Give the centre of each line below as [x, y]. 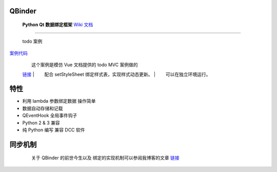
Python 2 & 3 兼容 [41, 123]
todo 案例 [32, 42]
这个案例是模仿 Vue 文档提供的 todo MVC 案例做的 [85, 65]
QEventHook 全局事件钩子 [50, 116]
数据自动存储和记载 [43, 108]
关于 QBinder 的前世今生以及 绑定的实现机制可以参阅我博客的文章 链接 [105, 158]
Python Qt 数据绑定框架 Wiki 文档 [58, 25]
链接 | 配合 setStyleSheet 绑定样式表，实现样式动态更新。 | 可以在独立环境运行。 [116, 74]
